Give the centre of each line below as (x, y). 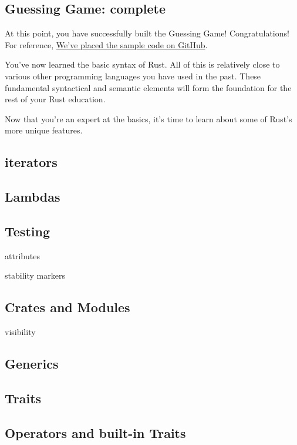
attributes (23, 255)
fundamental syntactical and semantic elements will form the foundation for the (148, 87)
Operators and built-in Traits (95, 432)
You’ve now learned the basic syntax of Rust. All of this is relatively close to (142, 64)
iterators (31, 162)
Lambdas (33, 197)
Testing (27, 231)
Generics (32, 364)
